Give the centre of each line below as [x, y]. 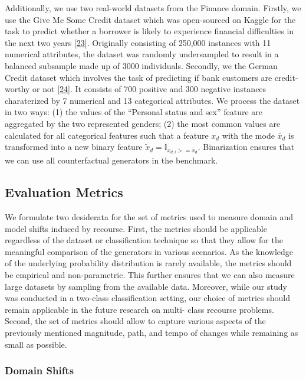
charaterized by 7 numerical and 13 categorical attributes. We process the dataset [152, 100]
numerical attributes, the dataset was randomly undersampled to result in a [142, 54]
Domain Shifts [40, 370]
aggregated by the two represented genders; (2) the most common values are [143, 123]
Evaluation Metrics [64, 192]
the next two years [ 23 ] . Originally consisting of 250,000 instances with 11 [138, 42]
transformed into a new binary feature [74, 147]
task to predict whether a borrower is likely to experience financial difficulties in [149, 31]
